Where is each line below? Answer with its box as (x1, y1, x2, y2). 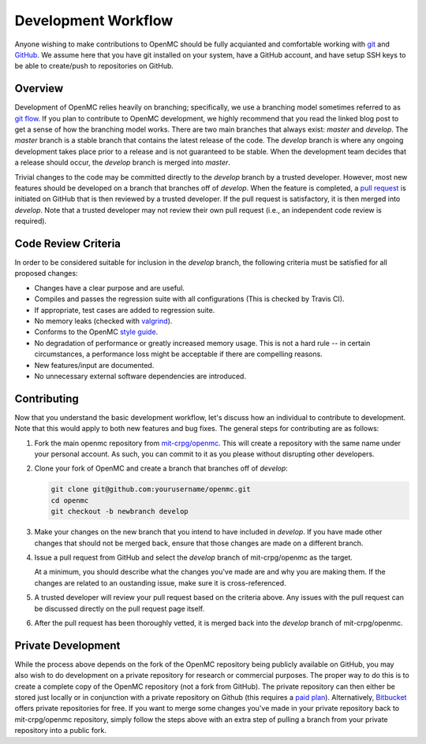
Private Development (14, 638, 121, 652)
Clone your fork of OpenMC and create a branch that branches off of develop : (34, 463, 288, 473)
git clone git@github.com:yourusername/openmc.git (50, 485, 252, 494)
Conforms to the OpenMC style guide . (34, 327, 159, 337)
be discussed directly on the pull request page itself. (34, 604, 205, 613)
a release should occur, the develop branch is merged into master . (14, 158, 230, 167)
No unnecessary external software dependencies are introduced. (34, 371, 246, 381)
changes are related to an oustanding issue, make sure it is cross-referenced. (34, 578, 287, 587)
